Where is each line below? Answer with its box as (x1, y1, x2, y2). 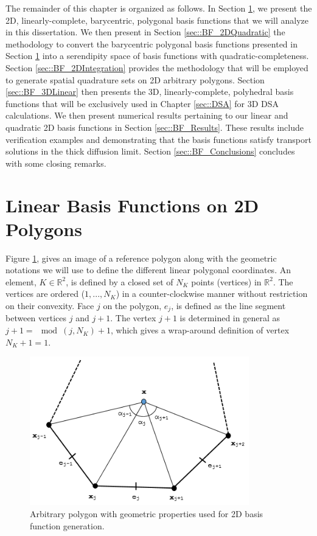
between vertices (5, 312, 67, 324)
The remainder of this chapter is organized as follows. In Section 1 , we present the (5, 2, 312, 14)
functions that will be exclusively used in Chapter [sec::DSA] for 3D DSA (5, 97, 279, 110)
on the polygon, (103, 299, 162, 312)
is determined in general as (179, 312, 280, 324)
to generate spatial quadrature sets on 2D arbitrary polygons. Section (5, 73, 265, 86)
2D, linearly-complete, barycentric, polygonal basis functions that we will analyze (5, 13, 308, 26)
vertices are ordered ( (5, 287, 85, 300)
